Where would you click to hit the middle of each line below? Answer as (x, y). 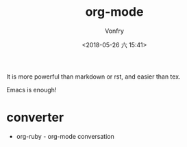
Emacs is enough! (32, 90)
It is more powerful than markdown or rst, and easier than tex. (93, 77)
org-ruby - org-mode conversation (65, 136)
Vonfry (114, 31)
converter (35, 118)
